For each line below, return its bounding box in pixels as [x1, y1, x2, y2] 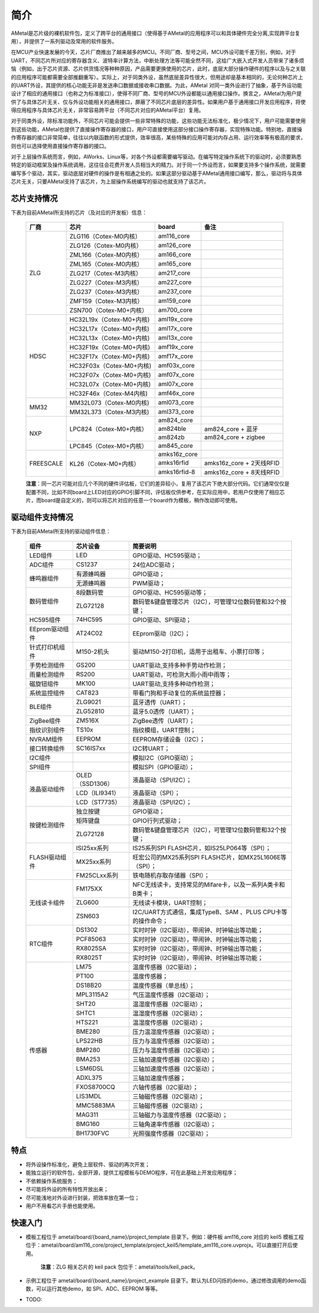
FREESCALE [29, 459, 63, 467]
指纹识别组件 [29, 725, 65, 734]
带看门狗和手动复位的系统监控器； [132, 689, 227, 697]
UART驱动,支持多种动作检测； [132, 679, 216, 688]
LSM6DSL [76, 1064, 104, 1072]
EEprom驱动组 [29, 625, 69, 633]
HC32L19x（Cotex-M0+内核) [69, 315, 150, 324]
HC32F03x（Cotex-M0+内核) [69, 362, 152, 370]
